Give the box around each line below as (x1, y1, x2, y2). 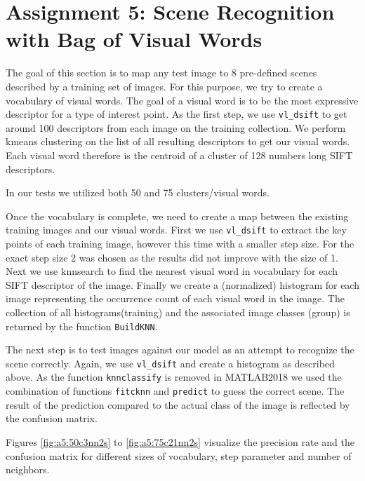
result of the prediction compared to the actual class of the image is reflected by (6, 397, 350, 412)
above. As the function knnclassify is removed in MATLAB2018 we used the (6, 370, 342, 384)
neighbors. (6, 462, 50, 477)
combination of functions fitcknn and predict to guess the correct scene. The (6, 384, 345, 398)
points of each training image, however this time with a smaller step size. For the (6, 236, 354, 250)
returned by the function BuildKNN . (6, 318, 158, 333)
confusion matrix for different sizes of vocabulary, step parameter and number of (6, 448, 352, 463)
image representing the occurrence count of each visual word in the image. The (6, 291, 345, 306)
